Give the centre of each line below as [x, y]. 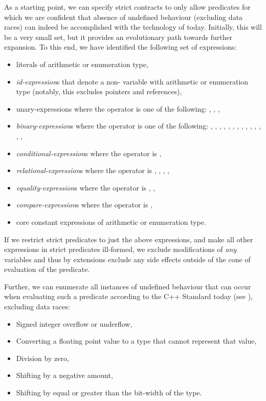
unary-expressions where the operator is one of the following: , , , [118, 108]
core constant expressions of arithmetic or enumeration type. [111, 221]
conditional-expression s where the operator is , [89, 153]
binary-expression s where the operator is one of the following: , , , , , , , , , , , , [138, 126]
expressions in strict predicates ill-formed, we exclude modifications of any [120, 249]
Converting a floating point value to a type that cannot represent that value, [136, 341]
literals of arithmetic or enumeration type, [82, 64]
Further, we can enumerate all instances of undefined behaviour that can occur [128, 286]
